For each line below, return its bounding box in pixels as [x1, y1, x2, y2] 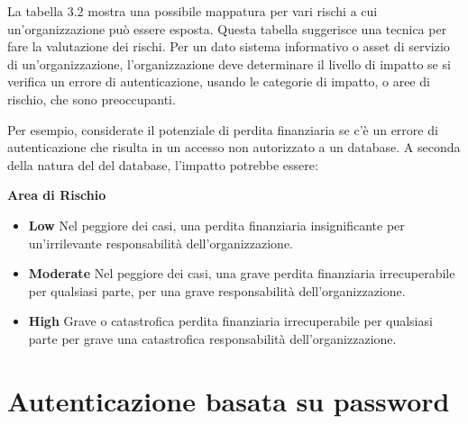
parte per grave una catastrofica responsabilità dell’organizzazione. [28, 329, 397, 347]
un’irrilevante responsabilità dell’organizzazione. [28, 233, 293, 252]
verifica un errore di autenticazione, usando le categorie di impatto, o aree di [7, 72, 430, 91]
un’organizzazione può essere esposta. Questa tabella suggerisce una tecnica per [7, 19, 447, 38]
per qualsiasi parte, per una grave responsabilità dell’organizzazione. [28, 281, 406, 300]
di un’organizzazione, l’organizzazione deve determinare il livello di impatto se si [7, 54, 451, 73]
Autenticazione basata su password [7, 382, 450, 419]
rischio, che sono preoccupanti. [7, 89, 176, 108]
